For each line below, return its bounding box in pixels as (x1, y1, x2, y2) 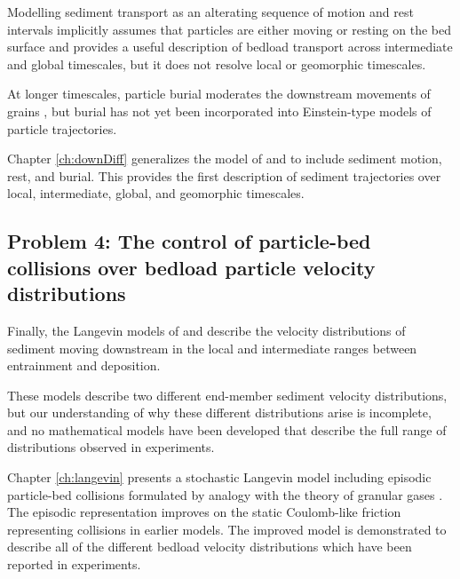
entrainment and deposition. (7, 356, 161, 375)
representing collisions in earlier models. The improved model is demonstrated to (7, 520, 447, 538)
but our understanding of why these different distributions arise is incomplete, (7, 403, 432, 422)
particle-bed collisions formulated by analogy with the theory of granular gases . (7, 485, 443, 504)
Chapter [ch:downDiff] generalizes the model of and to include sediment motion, (7, 149, 442, 168)
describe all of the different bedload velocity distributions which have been (7, 537, 412, 556)
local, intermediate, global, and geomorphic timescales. (7, 184, 305, 202)
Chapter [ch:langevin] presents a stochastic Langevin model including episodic (7, 468, 432, 487)
